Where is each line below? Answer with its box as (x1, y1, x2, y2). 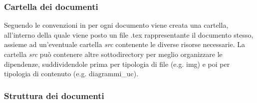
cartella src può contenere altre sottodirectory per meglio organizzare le (4, 49, 223, 59)
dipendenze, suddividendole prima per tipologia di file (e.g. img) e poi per (4, 58, 230, 69)
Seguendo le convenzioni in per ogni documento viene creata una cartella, (4, 20, 229, 30)
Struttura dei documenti (4, 89, 104, 102)
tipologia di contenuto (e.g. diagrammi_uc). (4, 68, 139, 79)
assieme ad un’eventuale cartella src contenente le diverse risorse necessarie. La (4, 39, 245, 50)
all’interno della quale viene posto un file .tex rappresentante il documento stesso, (4, 29, 254, 40)
